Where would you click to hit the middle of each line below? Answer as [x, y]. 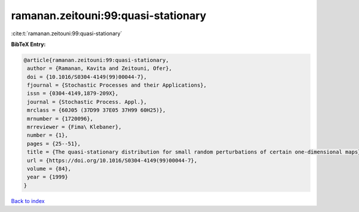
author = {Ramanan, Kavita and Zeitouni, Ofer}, [100, 68]
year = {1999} [48, 177]
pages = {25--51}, [54, 144]
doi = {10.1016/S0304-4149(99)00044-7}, [87, 77]
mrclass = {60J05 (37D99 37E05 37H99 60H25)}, [96, 110]
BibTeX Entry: [28, 44]
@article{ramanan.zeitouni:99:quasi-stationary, [96, 60]
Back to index [28, 201]
